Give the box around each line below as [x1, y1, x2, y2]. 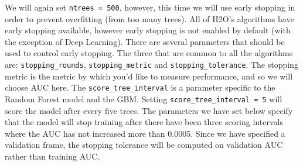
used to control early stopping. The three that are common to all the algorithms [5, 47, 293, 59]
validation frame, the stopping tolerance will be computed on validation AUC [5, 139, 283, 151]
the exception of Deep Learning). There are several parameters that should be [5, 35, 285, 47]
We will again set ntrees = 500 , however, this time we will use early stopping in [5, 1, 295, 13]
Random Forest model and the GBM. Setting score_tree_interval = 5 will [5, 92, 282, 105]
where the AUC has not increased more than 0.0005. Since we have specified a [5, 127, 285, 139]
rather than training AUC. [5, 150, 100, 162]
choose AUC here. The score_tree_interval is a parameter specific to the [5, 81, 275, 94]
